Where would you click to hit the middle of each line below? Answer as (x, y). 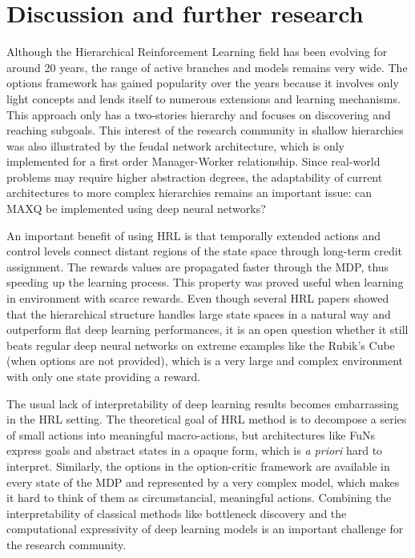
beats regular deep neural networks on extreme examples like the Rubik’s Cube (201, 345)
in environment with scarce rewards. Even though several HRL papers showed (198, 298)
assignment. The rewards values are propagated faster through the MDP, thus (198, 266)
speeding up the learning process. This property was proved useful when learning (205, 282)
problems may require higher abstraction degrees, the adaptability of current (195, 177)
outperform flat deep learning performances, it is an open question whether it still (207, 329)
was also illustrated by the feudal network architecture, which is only (176, 145)
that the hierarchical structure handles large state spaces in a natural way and (199, 313)
